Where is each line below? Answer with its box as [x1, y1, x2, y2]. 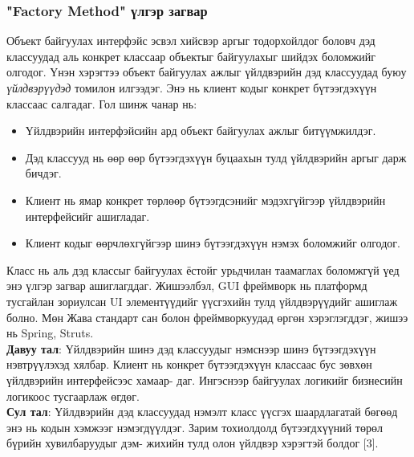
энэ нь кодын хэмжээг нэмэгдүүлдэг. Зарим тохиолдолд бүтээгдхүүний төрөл [6, 418, 383, 435]
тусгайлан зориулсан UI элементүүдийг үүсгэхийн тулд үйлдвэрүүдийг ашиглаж [6, 292, 398, 309]
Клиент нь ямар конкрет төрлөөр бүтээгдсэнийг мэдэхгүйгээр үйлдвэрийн [25, 191, 386, 208]
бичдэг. [25, 165, 62, 182]
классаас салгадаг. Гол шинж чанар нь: [6, 95, 197, 112]
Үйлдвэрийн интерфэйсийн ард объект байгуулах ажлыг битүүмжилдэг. [25, 122, 376, 139]
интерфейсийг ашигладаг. [25, 207, 150, 224]
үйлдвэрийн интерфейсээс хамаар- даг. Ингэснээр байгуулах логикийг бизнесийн [6, 371, 403, 388]
